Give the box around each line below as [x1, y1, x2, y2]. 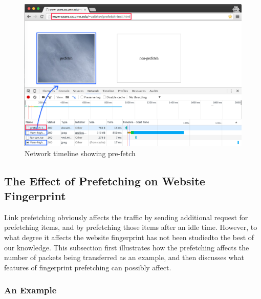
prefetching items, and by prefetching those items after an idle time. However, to [4, 222, 257, 232]
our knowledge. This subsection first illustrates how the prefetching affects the [4, 242, 249, 252]
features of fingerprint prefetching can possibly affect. [4, 262, 171, 272]
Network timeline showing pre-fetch [25, 147, 136, 158]
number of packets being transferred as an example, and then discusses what [4, 252, 244, 263]
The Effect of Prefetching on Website [4, 173, 205, 188]
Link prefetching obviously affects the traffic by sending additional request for [4, 211, 248, 222]
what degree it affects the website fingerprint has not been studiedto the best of [4, 231, 254, 242]
